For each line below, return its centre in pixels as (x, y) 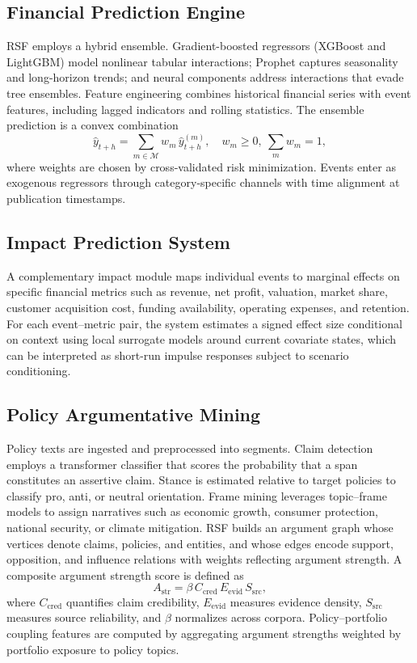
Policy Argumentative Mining (134, 414)
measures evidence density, (296, 601)
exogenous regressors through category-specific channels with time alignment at (203, 182)
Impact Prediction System (118, 241)
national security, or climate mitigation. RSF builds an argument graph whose (200, 528)
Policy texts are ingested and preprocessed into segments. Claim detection (190, 448)
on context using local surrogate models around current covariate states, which (202, 339)
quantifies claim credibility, (133, 601)
